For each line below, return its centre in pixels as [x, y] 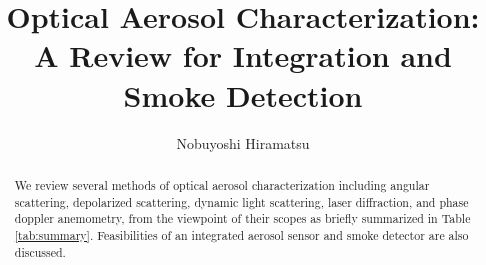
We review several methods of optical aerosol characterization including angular [222, 184]
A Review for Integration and [243, 55]
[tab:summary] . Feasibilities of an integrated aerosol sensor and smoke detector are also [241, 234]
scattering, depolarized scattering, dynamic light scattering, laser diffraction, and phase [241, 201]
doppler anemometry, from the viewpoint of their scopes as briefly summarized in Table [242, 218]
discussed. [40, 251]
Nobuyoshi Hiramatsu [243, 142]
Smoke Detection [243, 94]
